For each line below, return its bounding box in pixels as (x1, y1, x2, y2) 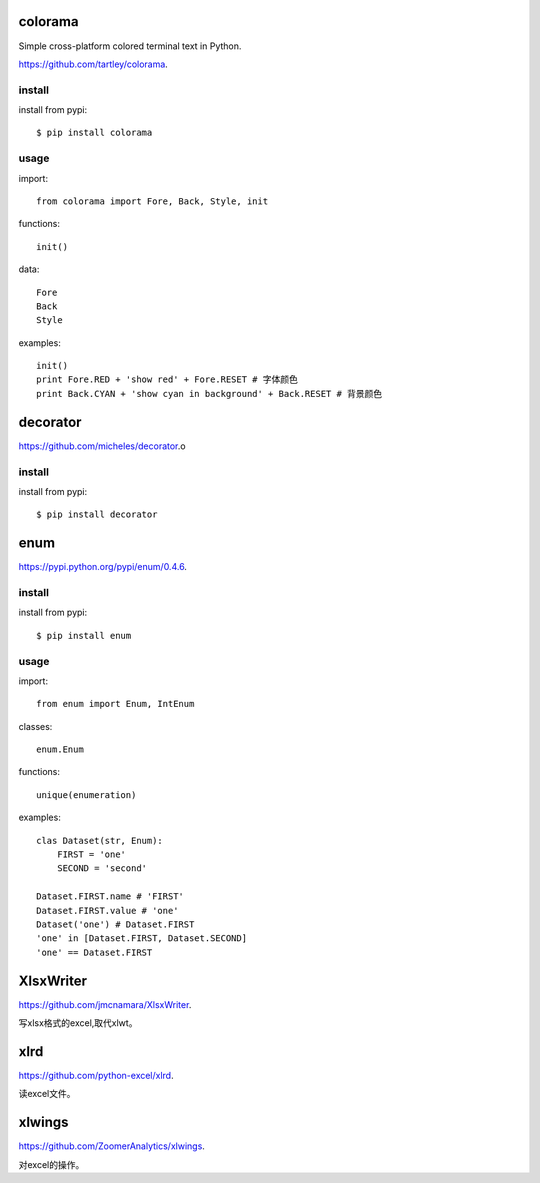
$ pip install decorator (36, 509, 158, 520)
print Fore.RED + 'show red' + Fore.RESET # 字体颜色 (36, 374, 299, 385)
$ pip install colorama (36, 127, 153, 139)
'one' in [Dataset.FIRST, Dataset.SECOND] (36, 933, 248, 944)
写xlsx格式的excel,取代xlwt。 (18, 1017, 138, 1029)
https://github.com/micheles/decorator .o (18, 440, 186, 452)
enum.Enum (36, 744, 84, 755)
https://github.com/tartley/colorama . (18, 58, 169, 70)
